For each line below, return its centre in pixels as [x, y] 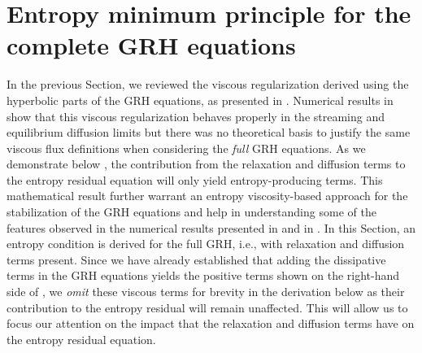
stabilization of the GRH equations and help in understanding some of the [191, 212]
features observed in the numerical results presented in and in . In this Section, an [211, 227]
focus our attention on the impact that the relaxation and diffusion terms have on [211, 323]
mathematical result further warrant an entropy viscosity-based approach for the [207, 196]
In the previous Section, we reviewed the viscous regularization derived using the [208, 84]
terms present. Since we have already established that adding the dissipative [196, 259]
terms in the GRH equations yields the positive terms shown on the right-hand [203, 275]
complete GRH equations [151, 45]
